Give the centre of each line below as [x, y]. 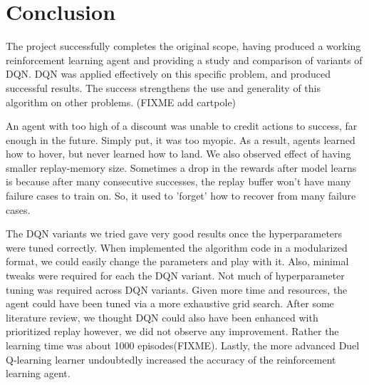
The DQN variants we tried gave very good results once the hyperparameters [174, 233]
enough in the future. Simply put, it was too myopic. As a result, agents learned [181, 139]
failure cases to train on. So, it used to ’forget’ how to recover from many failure [181, 196]
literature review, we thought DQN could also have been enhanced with [162, 317]
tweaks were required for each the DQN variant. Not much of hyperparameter [175, 276]
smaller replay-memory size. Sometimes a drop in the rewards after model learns [181, 167]
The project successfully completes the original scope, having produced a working [183, 46]
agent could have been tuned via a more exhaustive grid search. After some [170, 303]
